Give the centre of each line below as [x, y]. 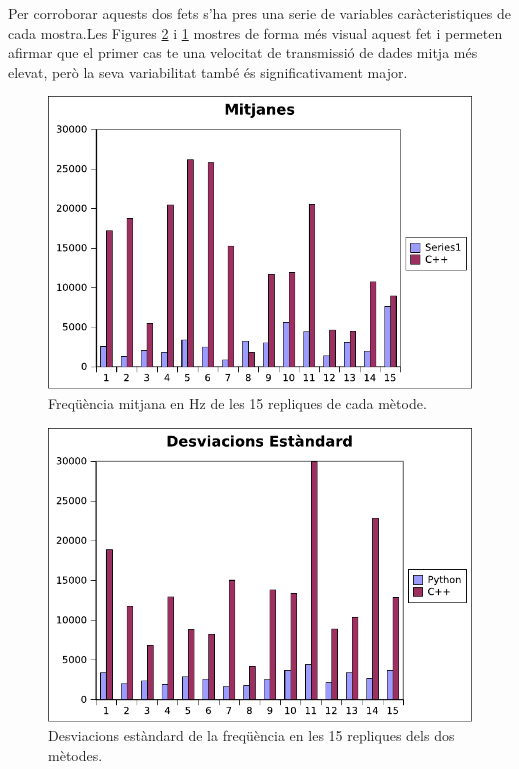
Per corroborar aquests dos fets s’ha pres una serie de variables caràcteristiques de [259, 13]
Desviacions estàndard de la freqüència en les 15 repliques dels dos [251, 735]
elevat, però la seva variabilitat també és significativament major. [208, 71]
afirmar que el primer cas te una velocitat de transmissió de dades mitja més [243, 52]
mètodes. [75, 754]
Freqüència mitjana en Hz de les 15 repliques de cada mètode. [237, 403]
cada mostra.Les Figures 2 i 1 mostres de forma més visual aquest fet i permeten [255, 32]
